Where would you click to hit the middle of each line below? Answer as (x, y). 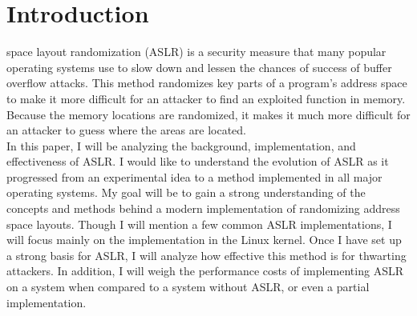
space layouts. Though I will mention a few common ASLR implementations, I (199, 224)
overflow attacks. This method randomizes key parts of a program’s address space (207, 83)
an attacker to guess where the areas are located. (126, 130)
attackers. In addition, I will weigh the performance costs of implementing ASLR (205, 271)
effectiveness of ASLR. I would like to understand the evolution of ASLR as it (198, 161)
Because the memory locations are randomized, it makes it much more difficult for (208, 114)
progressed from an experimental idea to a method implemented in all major (194, 176)
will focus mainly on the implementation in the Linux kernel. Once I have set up (204, 240)
